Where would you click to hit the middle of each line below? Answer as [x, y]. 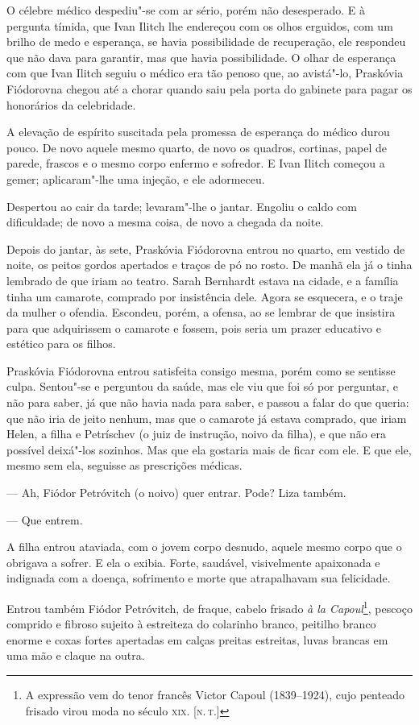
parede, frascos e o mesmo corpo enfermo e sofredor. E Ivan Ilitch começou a [196, 163]
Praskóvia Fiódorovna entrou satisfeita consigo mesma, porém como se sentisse [201, 370]
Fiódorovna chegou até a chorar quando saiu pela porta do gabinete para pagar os [209, 88]
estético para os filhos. [61, 344]
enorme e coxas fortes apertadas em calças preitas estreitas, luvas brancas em [197, 639]
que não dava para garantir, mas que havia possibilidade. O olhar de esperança [201, 57]
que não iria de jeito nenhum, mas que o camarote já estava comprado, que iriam [207, 418]
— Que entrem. [45, 519]
